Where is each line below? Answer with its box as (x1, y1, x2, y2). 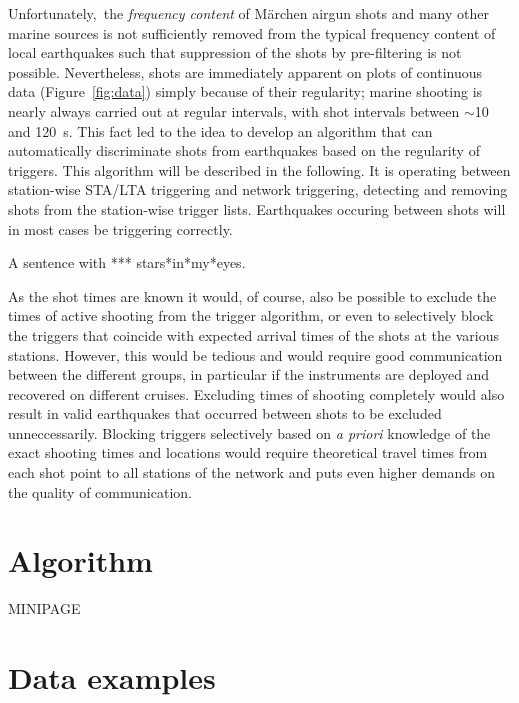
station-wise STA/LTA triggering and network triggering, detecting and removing (8, 179, 508, 200)
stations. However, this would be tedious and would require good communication (8, 344, 503, 365)
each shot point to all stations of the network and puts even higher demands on (8, 462, 495, 483)
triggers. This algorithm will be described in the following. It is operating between (8, 159, 511, 180)
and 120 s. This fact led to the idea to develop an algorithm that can (8, 120, 433, 141)
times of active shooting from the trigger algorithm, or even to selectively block (8, 305, 494, 326)
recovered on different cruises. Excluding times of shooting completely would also (8, 383, 505, 404)
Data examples (8, 657, 216, 698)
